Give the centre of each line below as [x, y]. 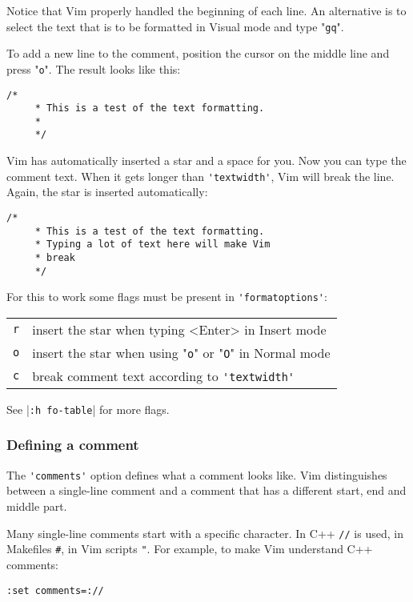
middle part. [37, 506]
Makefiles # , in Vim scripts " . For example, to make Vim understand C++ [190, 549]
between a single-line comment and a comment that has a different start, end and [206, 490]
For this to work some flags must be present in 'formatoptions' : [167, 297]
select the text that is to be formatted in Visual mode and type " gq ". [175, 26]
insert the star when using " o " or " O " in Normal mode [181, 352]
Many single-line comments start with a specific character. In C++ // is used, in [205, 533]
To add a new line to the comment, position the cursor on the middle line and [198, 53]
